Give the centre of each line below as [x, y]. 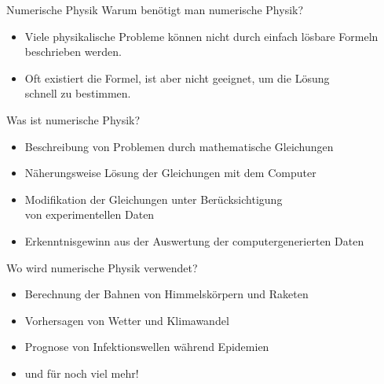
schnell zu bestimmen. [78, 93]
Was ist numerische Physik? [73, 119]
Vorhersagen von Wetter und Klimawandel [127, 320]
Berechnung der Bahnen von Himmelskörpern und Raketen [166, 294]
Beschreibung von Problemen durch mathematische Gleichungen [179, 146]
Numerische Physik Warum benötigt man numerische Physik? [155, 9]
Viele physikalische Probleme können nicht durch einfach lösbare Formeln [201, 36]
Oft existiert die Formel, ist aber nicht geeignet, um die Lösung [177, 78]
